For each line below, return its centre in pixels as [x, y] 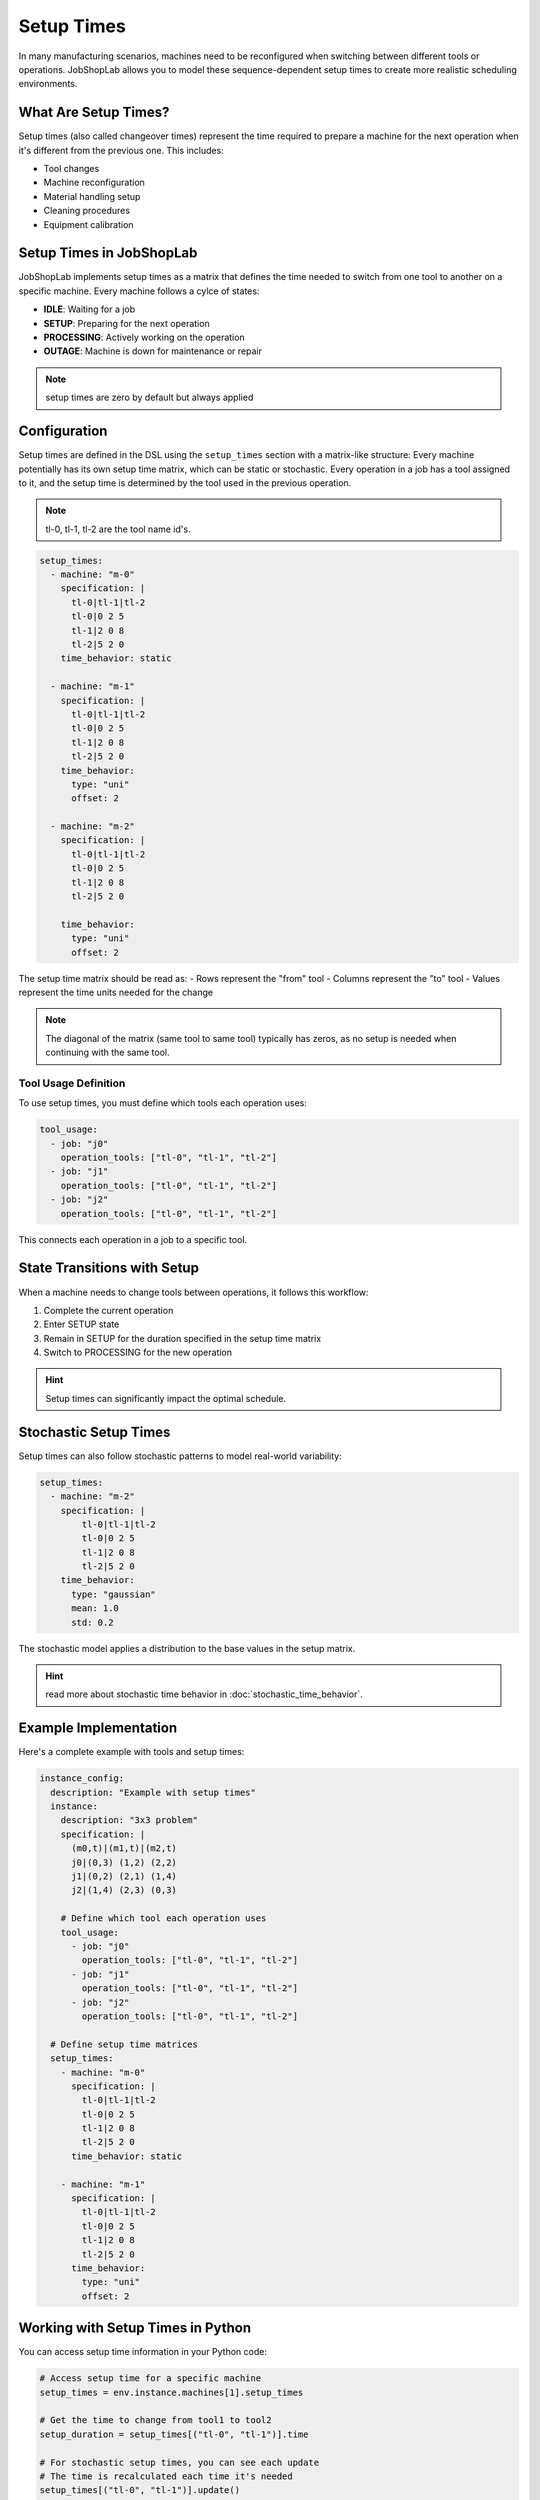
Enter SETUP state [81, 1324]
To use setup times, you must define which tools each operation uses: [162, 1103]
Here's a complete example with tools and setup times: [131, 1752]
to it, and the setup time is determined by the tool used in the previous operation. [185, 482]
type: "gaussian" [114, 1594]
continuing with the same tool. [107, 1052]
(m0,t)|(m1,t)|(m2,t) [124, 1848]
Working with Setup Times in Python [135, 2328]
